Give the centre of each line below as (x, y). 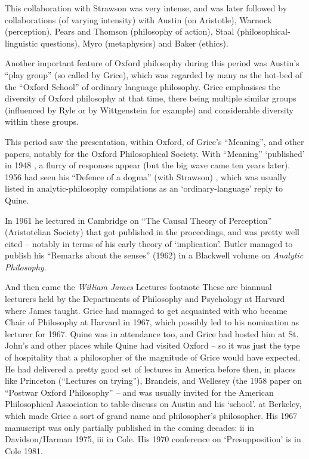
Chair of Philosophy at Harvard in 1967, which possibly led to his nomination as (152, 322)
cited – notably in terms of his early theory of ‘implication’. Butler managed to (149, 243)
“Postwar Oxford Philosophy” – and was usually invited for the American (139, 392)
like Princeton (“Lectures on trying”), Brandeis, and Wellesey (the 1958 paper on (154, 381)
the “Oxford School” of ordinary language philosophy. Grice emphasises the (143, 86)
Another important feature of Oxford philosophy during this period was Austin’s (152, 63)
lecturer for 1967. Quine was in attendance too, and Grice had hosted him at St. (152, 333)
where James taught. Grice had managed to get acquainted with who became (146, 310)
